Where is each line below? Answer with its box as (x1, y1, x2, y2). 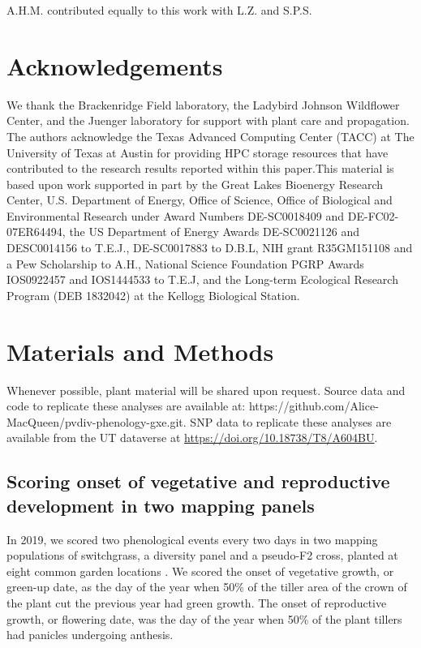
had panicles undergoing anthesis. (6, 626, 174, 643)
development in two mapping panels (6, 492, 315, 517)
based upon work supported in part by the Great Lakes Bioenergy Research (6, 175, 384, 192)
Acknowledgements (6, 49, 223, 82)
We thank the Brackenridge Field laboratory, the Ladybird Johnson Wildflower (6, 96, 400, 113)
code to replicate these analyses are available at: (6, 397, 246, 414)
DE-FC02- (347, 207, 399, 224)
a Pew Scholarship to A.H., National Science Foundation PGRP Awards (6, 255, 364, 272)
